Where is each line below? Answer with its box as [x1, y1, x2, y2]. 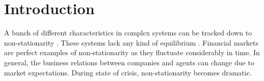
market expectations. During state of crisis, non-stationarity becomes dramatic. [4, 67, 252, 77]
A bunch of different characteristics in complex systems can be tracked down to [4, 27, 252, 38]
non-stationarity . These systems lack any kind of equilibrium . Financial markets [4, 37, 258, 48]
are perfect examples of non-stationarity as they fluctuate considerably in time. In [4, 47, 260, 58]
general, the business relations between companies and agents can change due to [4, 57, 254, 67]
